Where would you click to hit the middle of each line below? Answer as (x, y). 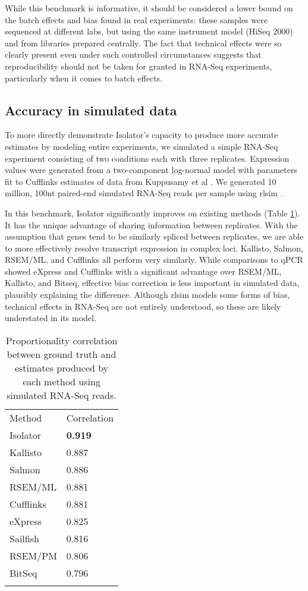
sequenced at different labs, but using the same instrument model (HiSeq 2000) (149, 31)
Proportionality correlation (62, 340)
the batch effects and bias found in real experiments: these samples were (136, 19)
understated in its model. (51, 318)
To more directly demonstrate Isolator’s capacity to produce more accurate (142, 135)
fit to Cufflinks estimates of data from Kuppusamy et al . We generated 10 (141, 181)
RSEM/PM (33, 555)
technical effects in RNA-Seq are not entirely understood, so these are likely (143, 306)
